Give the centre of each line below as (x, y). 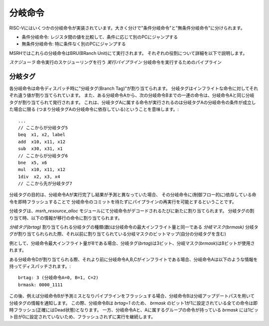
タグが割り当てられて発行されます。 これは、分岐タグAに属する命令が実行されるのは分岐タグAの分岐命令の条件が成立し (133, 102)
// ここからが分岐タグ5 (43, 128)
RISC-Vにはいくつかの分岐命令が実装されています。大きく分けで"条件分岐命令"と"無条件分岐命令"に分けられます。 (127, 28)
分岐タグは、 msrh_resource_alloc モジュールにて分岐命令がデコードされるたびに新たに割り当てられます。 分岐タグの (130, 211)
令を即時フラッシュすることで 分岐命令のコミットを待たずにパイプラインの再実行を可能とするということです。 (123, 201)
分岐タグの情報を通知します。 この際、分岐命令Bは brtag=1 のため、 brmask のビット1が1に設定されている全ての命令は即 (134, 303)
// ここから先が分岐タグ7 (45, 184)
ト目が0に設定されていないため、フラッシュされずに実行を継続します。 (82, 317)
